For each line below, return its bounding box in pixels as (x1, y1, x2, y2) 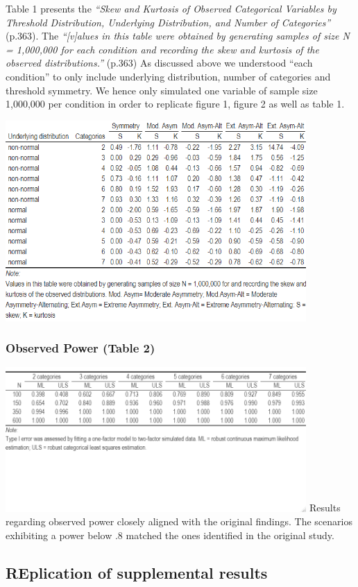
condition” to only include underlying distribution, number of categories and (6, 69, 331, 83)
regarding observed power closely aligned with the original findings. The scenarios (6, 514, 352, 529)
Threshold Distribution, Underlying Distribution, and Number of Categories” (6, 15, 331, 29)
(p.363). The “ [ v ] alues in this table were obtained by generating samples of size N (6, 28, 350, 43)
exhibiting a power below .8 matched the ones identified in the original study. (6, 528, 334, 543)
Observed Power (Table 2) (6, 339, 155, 357)
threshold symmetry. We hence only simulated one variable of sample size (6, 83, 318, 97)
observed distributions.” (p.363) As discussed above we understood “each (6, 56, 313, 70)
